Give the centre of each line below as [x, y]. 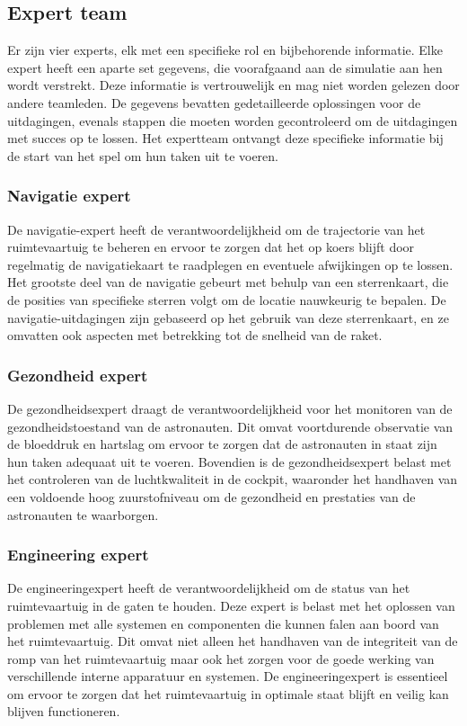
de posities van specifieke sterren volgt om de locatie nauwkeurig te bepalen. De [227, 299]
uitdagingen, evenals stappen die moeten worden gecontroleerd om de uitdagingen [233, 120]
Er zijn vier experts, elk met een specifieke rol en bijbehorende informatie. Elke [225, 50]
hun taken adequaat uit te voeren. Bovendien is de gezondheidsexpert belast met [229, 461]
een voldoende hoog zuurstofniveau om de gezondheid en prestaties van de [211, 496]
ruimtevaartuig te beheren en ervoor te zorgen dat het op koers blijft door [211, 247]
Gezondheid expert [78, 375]
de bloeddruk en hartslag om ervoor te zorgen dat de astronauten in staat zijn [222, 444]
